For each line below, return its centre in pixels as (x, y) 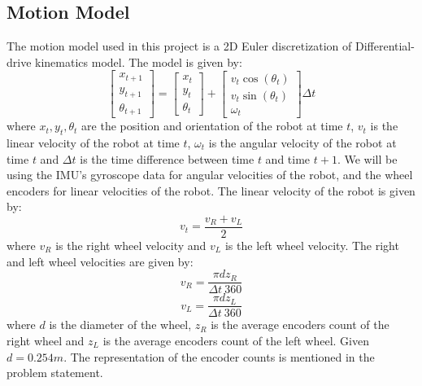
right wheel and (46, 340)
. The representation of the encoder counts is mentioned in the (219, 356)
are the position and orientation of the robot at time (212, 126)
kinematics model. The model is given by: (139, 61)
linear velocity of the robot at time (93, 143)
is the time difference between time (167, 158)
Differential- (385, 46)
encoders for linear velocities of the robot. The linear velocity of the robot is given (211, 190)
